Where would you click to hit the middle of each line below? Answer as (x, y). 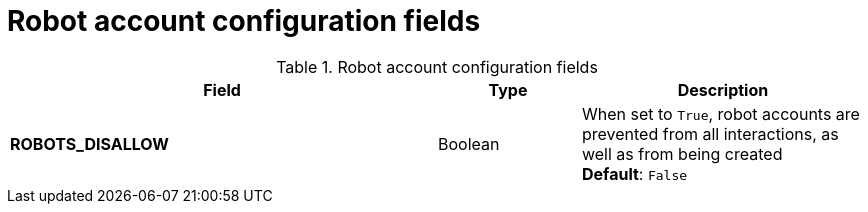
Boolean (469, 143)
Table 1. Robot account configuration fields (437, 66)
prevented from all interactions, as (710, 133)
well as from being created (682, 153)
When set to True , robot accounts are (720, 113)
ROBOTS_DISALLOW (89, 143)
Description (723, 89)
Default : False (634, 173)
